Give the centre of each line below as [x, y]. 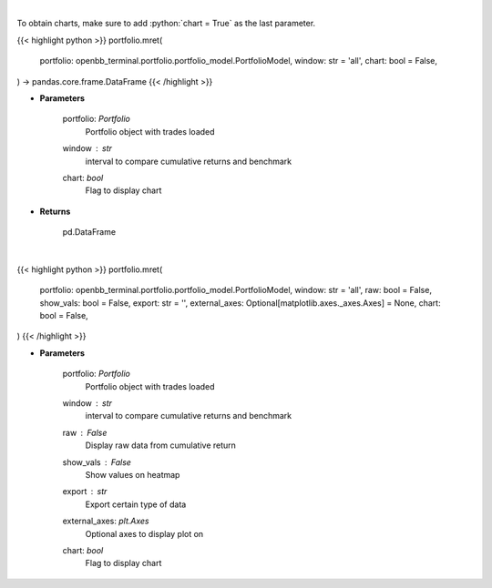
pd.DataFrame [89, 232]
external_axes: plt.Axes [106, 521]
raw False [85, 432]
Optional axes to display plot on [144, 533]
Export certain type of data [136, 504]
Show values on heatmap [133, 474]
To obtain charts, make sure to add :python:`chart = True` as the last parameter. [166, 24]
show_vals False [97, 462]
